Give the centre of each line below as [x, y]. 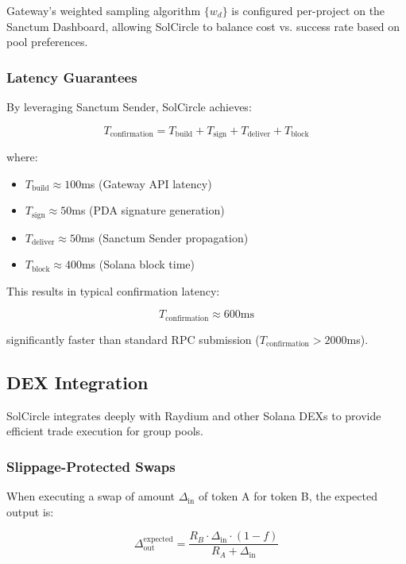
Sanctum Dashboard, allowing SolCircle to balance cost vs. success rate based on [203, 26]
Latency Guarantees [72, 77]
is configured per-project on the [308, 10]
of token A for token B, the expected [288, 496]
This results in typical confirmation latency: [113, 290]
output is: [30, 511]
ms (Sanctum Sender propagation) [164, 237]
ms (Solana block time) [138, 264]
